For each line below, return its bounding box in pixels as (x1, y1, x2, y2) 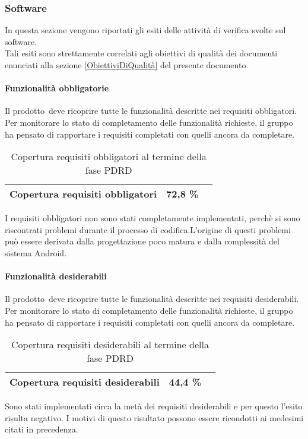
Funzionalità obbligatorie (5, 82, 109, 94)
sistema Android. (5, 246, 67, 259)
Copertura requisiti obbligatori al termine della (11, 149, 207, 164)
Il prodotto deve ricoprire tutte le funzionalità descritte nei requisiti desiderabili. (5, 292, 299, 305)
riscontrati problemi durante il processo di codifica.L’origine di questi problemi (5, 223, 291, 236)
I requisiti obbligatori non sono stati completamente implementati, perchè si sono (5, 212, 300, 224)
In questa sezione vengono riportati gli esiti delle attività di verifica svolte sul (5, 24, 286, 36)
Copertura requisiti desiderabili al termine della (11, 338, 209, 352)
